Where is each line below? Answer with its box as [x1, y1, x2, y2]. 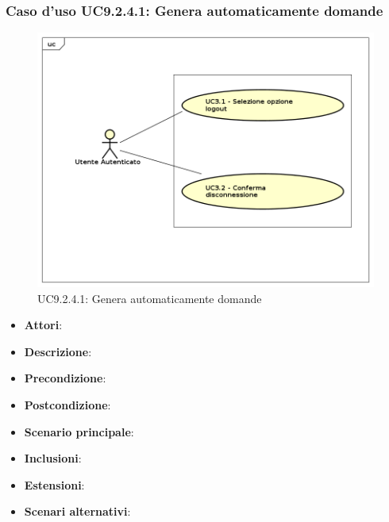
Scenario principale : [24, 423, 134, 439]
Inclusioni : [24, 450, 82, 466]
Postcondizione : [24, 397, 111, 413]
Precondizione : [24, 370, 106, 386]
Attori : [24, 317, 63, 333]
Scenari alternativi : [24, 503, 131, 520]
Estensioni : [24, 476, 85, 493]
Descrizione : [24, 343, 92, 359]
